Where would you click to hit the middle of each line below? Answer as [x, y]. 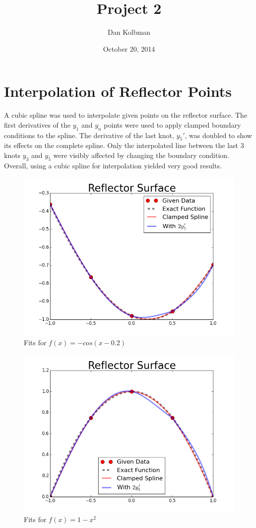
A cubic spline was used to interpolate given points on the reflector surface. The [126, 115]
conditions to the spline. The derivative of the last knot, [89, 135]
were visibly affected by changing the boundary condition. [141, 155]
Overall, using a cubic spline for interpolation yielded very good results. [113, 165]
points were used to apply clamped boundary [172, 124]
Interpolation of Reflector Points [118, 91]
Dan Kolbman [129, 32]
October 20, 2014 [129, 48]
